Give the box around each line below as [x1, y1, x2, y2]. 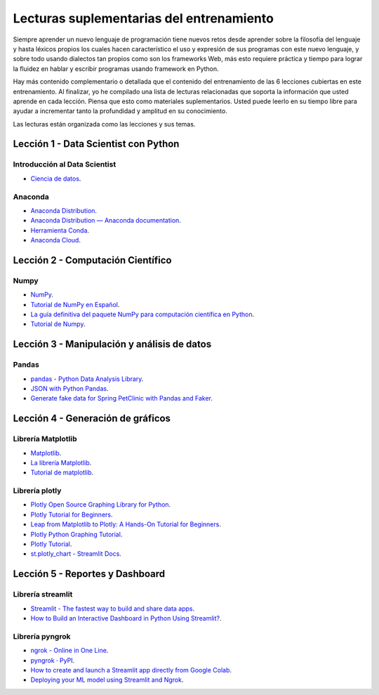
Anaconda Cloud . [30, 236, 81, 245]
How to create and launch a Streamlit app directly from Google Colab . [30, 665, 232, 674]
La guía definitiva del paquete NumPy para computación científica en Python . [30, 310, 255, 319]
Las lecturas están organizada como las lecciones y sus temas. [13, 119, 196, 128]
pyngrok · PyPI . [30, 656, 75, 664]
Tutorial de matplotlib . [30, 468, 94, 477]
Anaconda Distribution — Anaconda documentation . [30, 216, 182, 225]
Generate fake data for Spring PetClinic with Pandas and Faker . [30, 394, 213, 403]
